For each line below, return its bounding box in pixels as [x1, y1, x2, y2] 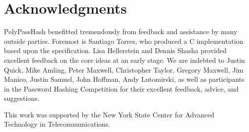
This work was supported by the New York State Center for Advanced [4, 109, 214, 119]
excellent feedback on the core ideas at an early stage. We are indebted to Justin [4, 55, 245, 65]
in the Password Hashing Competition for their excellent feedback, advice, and [4, 83, 239, 94]
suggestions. [4, 93, 40, 103]
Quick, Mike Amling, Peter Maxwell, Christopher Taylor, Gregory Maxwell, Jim [4, 64, 244, 75]
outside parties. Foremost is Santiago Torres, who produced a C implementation [4, 36, 243, 46]
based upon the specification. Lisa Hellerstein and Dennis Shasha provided [4, 45, 227, 56]
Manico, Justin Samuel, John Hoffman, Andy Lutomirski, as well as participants [4, 74, 245, 84]
